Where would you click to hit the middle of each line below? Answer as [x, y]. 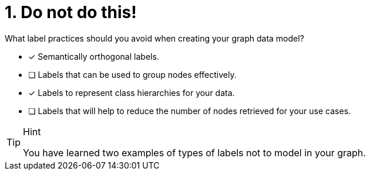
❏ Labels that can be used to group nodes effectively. [132, 74]
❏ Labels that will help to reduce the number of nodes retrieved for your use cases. [190, 111]
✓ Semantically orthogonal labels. [94, 56]
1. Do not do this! [71, 12]
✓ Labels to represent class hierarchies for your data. [132, 92]
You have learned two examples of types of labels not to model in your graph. [194, 152]
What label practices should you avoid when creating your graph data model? [154, 38]
